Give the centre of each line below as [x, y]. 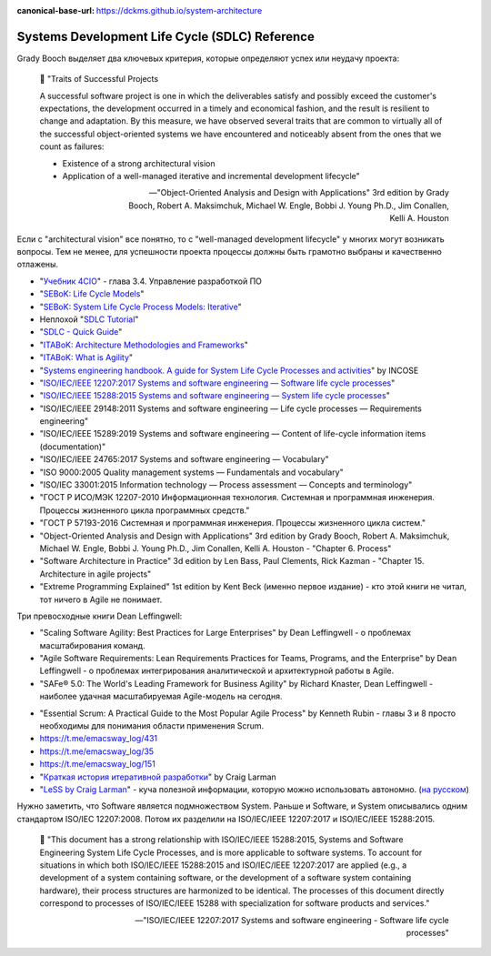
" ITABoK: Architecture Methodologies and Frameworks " [144, 345]
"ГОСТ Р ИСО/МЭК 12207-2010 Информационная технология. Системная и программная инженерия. [237, 498]
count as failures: [72, 146]
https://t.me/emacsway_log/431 [99, 739]
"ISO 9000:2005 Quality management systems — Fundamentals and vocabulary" [192, 472]
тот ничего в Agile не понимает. [101, 599]
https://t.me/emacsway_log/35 [97, 751]
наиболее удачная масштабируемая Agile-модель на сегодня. [161, 697]
